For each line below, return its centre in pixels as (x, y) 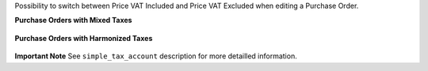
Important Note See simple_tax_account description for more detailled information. (156, 56)
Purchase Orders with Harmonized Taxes (84, 38)
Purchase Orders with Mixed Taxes (73, 21)
